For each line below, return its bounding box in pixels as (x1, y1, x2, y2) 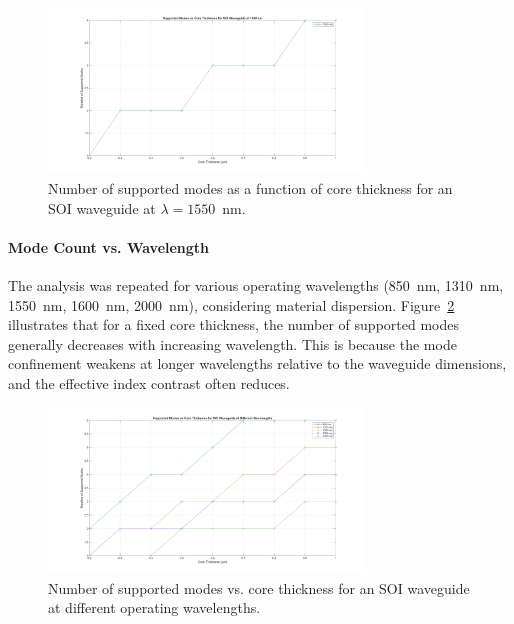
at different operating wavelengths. (48, 597, 261, 618)
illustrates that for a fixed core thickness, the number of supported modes (8, 314, 459, 335)
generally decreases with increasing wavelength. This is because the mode (8, 333, 457, 354)
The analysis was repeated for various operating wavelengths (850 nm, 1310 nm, (8, 275, 504, 296)
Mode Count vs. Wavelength (8, 236, 210, 257)
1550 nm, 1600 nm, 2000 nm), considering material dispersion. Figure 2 (8, 294, 455, 315)
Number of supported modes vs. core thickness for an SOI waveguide (48, 577, 470, 598)
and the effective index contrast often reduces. (8, 373, 290, 393)
